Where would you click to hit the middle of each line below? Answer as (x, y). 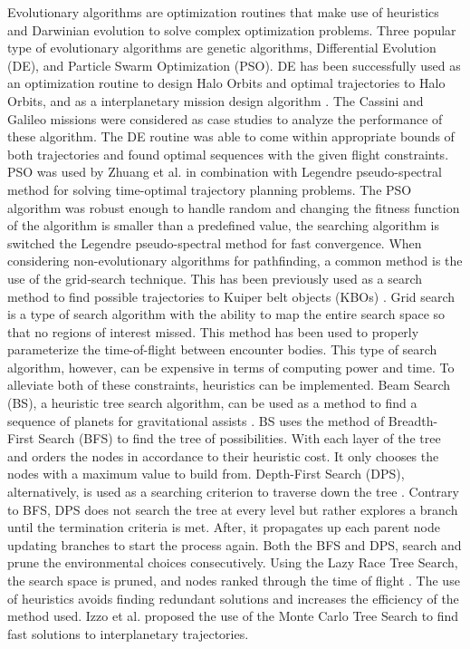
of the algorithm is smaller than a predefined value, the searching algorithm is (223, 225)
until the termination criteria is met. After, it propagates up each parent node (224, 527)
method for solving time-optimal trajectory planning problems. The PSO (210, 189)
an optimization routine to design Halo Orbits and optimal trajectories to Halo (226, 83)
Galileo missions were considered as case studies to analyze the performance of (225, 118)
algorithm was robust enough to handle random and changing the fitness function (234, 207)
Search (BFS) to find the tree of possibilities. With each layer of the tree (240, 438)
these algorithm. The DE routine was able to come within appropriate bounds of (231, 136)
